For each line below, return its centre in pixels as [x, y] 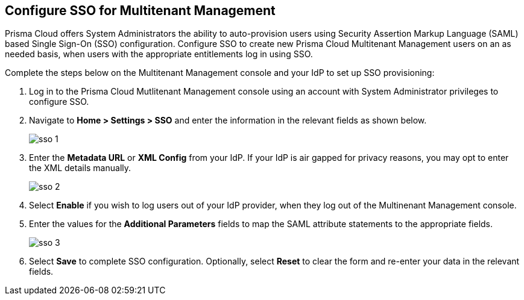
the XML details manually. [80, 168]
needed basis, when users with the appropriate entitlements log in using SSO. [159, 54]
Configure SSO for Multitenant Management [140, 11]
